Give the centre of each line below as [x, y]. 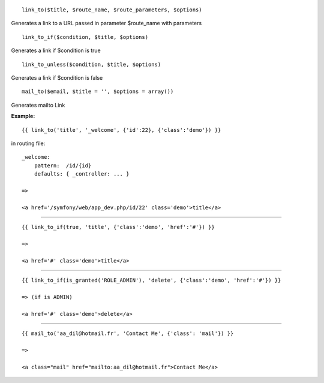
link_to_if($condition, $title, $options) [85, 37]
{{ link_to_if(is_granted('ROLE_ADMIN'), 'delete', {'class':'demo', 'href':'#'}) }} [151, 280]
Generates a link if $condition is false [57, 77]
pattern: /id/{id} [63, 165]
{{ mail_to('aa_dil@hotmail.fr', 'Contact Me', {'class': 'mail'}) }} [128, 333]
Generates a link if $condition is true [56, 50]
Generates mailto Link [38, 105]
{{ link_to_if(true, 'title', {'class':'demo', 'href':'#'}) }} [118, 227]
